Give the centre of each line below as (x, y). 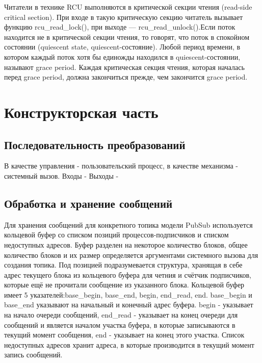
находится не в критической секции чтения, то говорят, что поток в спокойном (127, 37)
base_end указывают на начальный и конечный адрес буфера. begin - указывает (129, 305)
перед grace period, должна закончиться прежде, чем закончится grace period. (126, 77)
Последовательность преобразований (95, 144)
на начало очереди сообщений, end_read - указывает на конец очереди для (121, 315)
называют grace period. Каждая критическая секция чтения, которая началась (124, 67)
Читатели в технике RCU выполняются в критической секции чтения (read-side (128, 7)
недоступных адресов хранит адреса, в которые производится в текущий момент (129, 344)
